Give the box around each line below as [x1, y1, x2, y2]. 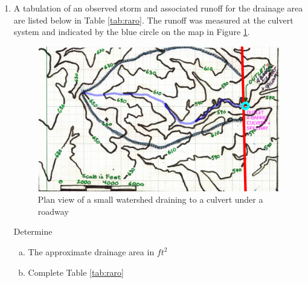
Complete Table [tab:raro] [28, 266, 124, 278]
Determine [13, 225, 53, 238]
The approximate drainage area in [28, 245, 155, 258]
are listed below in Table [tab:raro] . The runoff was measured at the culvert [13, 13, 294, 26]
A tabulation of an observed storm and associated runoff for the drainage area [13, 2, 303, 14]
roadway [37, 205, 69, 217]
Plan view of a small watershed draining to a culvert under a [37, 193, 263, 206]
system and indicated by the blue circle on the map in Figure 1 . [13, 25, 250, 38]
